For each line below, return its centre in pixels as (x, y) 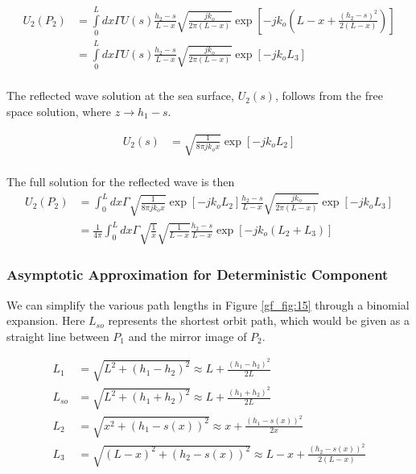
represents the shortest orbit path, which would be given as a (259, 320)
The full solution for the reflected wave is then (121, 182)
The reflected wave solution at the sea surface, (120, 96)
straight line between (58, 336)
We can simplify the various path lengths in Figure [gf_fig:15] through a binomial (208, 304)
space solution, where (59, 111)
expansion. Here (46, 320)
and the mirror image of (187, 336)
